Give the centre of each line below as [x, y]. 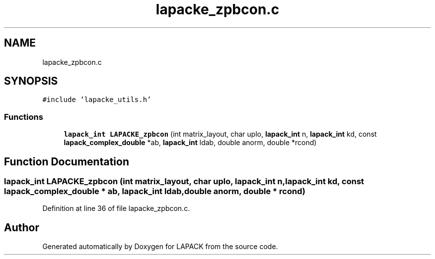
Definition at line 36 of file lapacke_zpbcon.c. [116, 208]
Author [22, 227]
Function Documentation [67, 161]
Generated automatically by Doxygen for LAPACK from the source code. [160, 247]
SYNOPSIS [31, 81]
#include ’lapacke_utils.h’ [97, 100]
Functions [24, 117]
